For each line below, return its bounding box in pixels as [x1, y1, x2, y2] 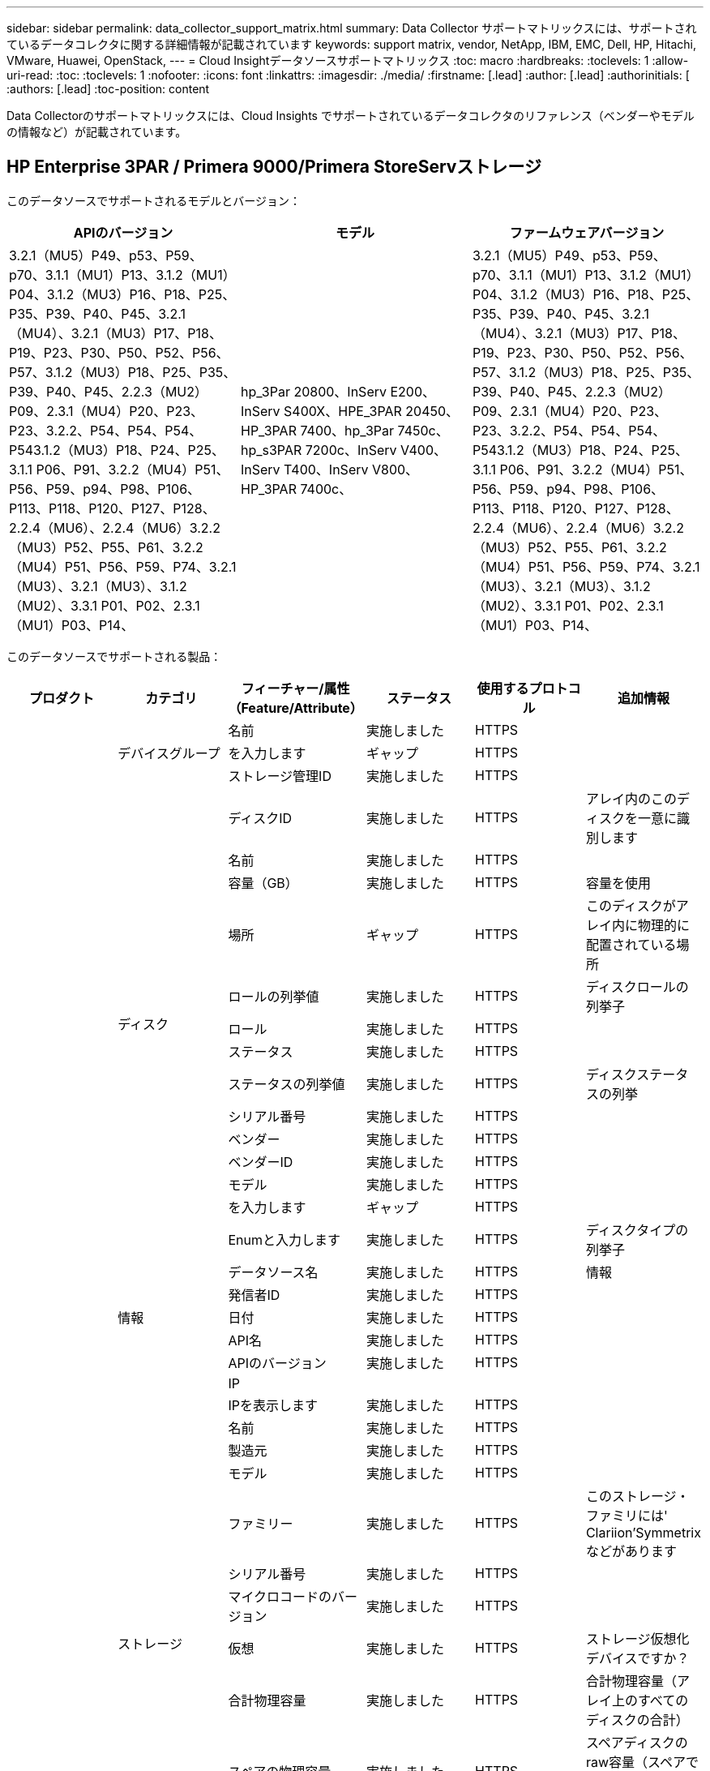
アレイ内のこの [585, 790, 677, 807]
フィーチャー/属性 [241, 680, 350, 697]
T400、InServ [284, 461, 369, 478]
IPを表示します [228, 1396, 318, 1413]
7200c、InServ [305, 441, 397, 458]
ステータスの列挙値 [228, 1075, 345, 1092]
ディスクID [228, 809, 293, 826]
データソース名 [228, 1263, 319, 1280]
